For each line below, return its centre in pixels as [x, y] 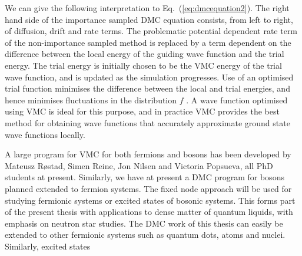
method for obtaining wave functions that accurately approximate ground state [147, 122]
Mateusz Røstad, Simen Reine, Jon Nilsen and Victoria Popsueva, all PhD [139, 165]
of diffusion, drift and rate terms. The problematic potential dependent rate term [151, 31]
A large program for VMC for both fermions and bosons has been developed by [148, 154]
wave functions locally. [45, 134]
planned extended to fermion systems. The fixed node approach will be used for [148, 188]
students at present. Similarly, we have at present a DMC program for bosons [145, 177]
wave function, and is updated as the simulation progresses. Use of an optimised [149, 77]
